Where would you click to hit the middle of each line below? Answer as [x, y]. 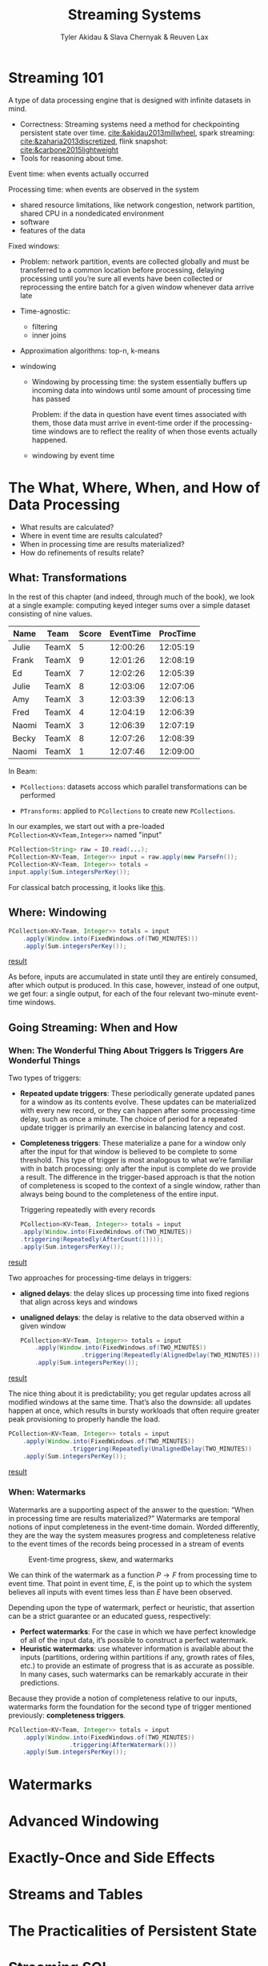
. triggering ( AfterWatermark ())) [123, 1745]
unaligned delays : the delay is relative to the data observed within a [132, 1317]
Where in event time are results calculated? [91, 536]
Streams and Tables [76, 1895]
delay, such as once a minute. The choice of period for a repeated [129, 1119]
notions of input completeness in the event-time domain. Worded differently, [134, 1527]
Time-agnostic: [45, 311]
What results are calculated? [67, 527]
